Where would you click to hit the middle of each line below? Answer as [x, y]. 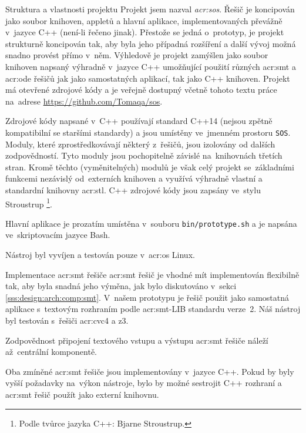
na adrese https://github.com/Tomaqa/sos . [84, 101]
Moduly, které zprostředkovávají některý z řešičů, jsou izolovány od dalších [140, 144]
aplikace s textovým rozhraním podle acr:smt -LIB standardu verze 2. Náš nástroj [153, 309]
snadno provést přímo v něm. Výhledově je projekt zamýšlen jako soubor [137, 55]
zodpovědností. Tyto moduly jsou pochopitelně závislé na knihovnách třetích [144, 155]
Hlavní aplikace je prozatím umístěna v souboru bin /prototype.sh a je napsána [151, 223]
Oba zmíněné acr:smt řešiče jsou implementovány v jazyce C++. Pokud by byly [150, 371]
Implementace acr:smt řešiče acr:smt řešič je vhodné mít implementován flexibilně [152, 274]
